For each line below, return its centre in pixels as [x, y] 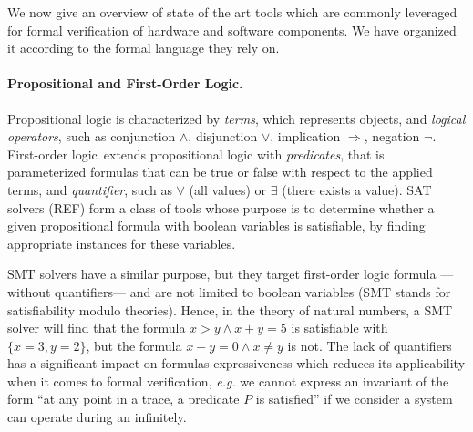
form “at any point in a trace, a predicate [123, 399]
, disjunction [223, 136]
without [29, 291]
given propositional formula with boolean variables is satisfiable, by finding [216, 226]
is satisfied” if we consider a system [354, 399]
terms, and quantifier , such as [90, 189]
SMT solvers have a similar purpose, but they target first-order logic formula [222, 274]
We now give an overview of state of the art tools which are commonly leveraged [232, 12]
